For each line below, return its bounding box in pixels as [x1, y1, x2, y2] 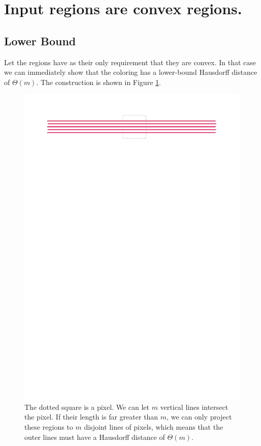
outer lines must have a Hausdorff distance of [24, 431, 165, 442]
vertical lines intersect [160, 401, 229, 412]
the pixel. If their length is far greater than [24, 411, 158, 422]
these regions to [24, 422, 73, 432]
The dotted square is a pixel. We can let [24, 401, 149, 412]
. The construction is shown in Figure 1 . [36, 76, 161, 87]
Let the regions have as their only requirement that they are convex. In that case [4, 57, 256, 67]
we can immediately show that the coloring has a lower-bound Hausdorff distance [4, 67, 257, 77]
